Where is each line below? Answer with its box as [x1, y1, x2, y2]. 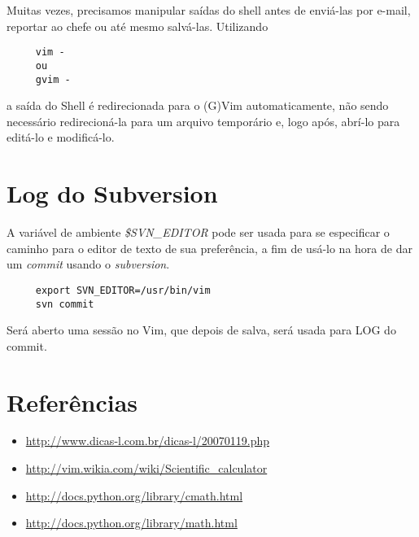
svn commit [35, 298, 94, 310]
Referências [7, 385, 138, 418]
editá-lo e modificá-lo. [7, 129, 115, 146]
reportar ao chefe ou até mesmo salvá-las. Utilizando [7, 17, 268, 34]
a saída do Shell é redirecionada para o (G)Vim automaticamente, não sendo [7, 97, 389, 114]
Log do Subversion [7, 177, 218, 210]
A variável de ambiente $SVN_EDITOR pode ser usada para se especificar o [7, 224, 390, 241]
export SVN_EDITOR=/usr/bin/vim [35, 284, 211, 296]
